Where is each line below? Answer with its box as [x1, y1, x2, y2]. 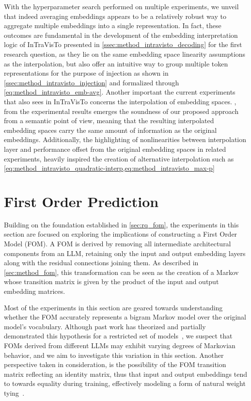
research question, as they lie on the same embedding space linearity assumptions [4, 48, 246, 59]
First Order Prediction [4, 191, 159, 211]
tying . [4, 387, 25, 398]
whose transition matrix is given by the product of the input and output [4, 276, 219, 287]
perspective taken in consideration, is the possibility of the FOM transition [4, 359, 226, 369]
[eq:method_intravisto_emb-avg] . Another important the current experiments [4, 87, 235, 97]
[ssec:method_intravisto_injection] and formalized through [4, 77, 179, 87]
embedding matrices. [4, 286, 65, 296]
